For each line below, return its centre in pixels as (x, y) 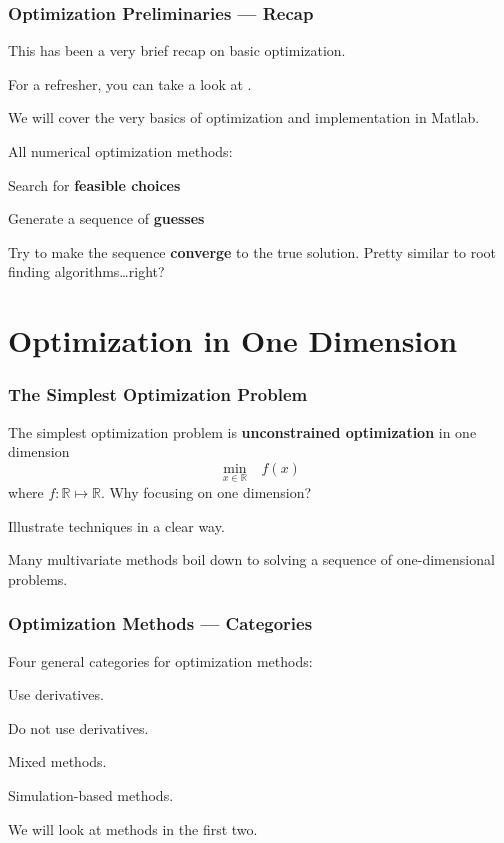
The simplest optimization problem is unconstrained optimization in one (242, 431)
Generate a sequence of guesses (106, 218)
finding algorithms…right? (86, 271)
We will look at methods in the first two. (133, 828)
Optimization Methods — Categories (160, 623)
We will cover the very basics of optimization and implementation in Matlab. (244, 117)
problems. (38, 578)
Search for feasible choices (94, 184)
